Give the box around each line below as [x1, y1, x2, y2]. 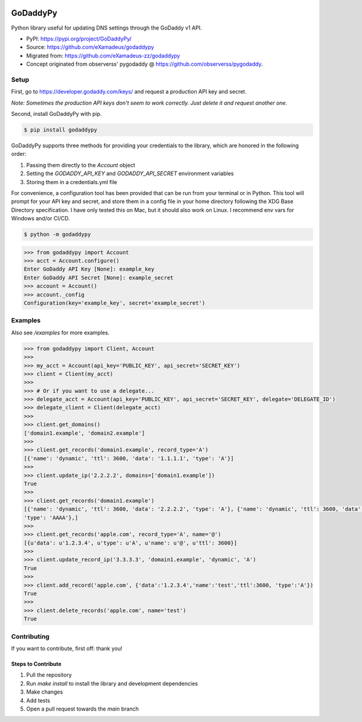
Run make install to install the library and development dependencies [26, 680, 198, 687]
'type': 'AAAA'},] [24, 514, 78, 521]
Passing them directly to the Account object [26, 161, 136, 168]
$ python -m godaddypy [24, 231, 91, 238]
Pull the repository [26, 671, 72, 679]
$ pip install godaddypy [24, 126, 98, 133]
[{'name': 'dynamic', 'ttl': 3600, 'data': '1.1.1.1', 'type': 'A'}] [24, 455, 234, 462]
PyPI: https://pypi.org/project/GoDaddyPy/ [26, 35, 132, 42]
